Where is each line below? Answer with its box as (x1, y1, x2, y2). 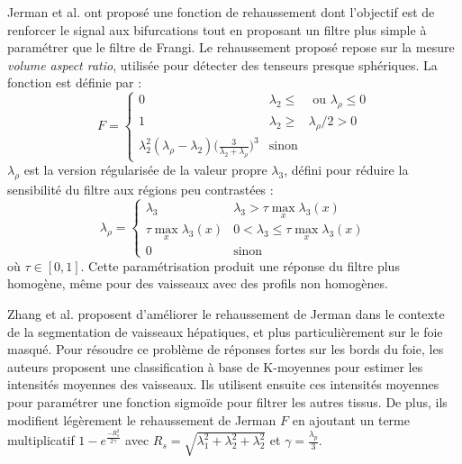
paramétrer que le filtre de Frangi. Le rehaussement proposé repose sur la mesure (7, 38, 455, 57)
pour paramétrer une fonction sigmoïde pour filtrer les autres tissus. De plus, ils (7, 393, 448, 411)
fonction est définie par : (7, 73, 142, 92)
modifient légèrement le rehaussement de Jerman (7, 410, 276, 429)
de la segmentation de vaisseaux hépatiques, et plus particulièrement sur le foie (7, 322, 443, 341)
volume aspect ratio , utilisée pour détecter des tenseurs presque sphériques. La (7, 55, 438, 74)
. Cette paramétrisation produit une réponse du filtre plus (80, 256, 400, 275)
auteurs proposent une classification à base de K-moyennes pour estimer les (7, 357, 423, 376)
